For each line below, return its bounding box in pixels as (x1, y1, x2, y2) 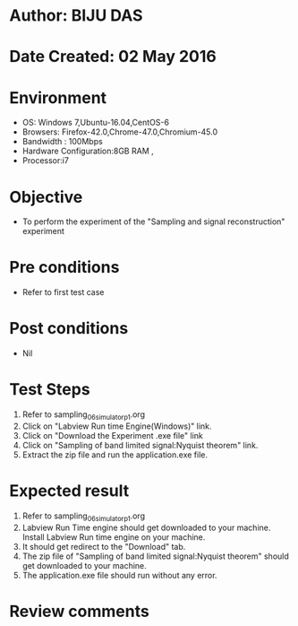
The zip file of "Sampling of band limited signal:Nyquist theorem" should (21, 551, 289, 561)
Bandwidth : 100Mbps (21, 136, 103, 147)
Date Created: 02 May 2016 (9, 47, 217, 67)
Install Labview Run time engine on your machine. (21, 531, 206, 543)
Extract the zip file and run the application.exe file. (21, 449, 209, 460)
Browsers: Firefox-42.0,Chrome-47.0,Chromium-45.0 (21, 126, 218, 137)
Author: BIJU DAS (9, 5, 143, 26)
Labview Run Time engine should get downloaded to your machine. (21, 522, 271, 533)
